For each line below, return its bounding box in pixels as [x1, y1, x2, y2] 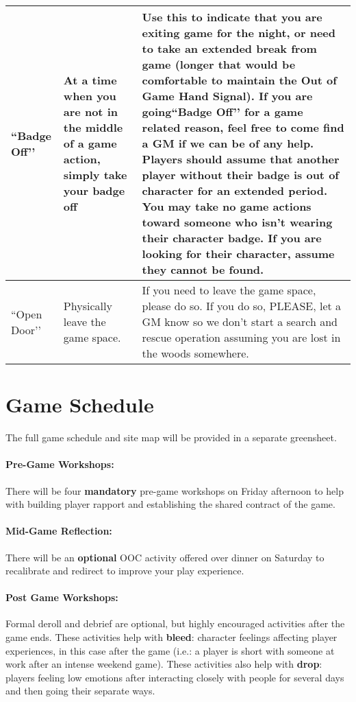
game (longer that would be [142, 56, 296, 72]
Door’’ [11, 321, 41, 338]
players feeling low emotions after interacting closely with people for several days [5, 670, 344, 684]
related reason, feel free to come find [142, 119, 344, 135]
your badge [63, 183, 125, 198]
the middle [63, 119, 123, 135]
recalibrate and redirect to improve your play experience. [5, 563, 244, 578]
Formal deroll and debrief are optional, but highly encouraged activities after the [5, 616, 345, 631]
